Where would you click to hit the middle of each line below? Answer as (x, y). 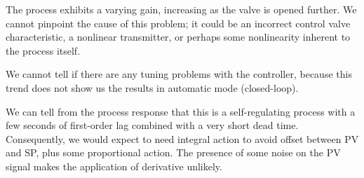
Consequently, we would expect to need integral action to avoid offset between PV (182, 138)
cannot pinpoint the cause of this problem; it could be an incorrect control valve (178, 23)
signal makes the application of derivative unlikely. (114, 166)
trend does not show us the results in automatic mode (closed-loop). (152, 87)
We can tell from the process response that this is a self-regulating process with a (181, 111)
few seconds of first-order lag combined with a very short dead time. (152, 125)
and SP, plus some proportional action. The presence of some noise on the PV (173, 152)
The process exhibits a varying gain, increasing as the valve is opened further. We (181, 9)
